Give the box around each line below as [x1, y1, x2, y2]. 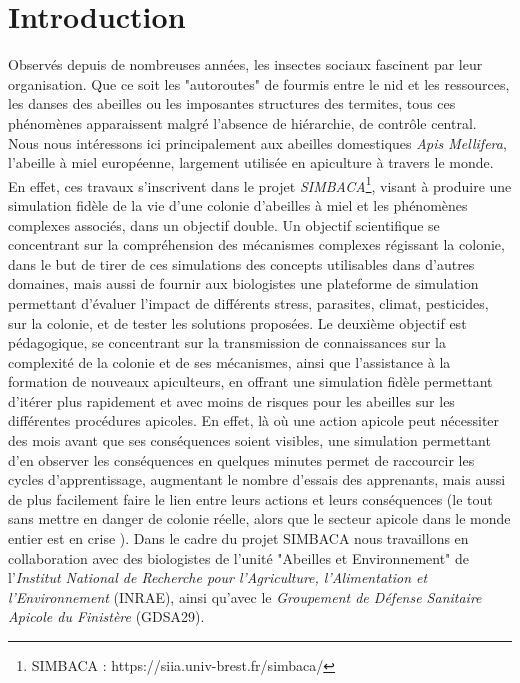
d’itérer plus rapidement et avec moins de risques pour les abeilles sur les [8, 390, 455, 411]
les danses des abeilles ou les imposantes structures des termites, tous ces [8, 93, 456, 114]
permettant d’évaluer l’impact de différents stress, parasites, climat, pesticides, [8, 292, 489, 313]
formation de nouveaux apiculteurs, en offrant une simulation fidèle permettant [8, 371, 493, 392]
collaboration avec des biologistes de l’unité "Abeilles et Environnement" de [8, 547, 469, 568]
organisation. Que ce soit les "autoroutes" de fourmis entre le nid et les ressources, [8, 73, 510, 94]
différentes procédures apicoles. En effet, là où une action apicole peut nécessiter [8, 410, 500, 431]
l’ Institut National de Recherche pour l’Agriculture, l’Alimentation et [8, 567, 428, 588]
